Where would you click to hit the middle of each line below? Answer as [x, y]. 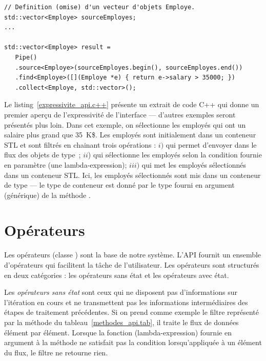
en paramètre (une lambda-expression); [66, 164]
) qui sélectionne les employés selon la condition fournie [175, 155]
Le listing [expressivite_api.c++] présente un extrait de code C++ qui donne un [132, 104]
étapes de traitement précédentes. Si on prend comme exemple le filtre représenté [131, 312]
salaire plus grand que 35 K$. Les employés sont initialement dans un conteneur [130, 135]
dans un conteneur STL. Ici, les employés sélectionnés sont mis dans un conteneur [132, 175]
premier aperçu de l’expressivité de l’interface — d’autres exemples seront [120, 114]
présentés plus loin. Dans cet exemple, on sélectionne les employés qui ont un [125, 124]
